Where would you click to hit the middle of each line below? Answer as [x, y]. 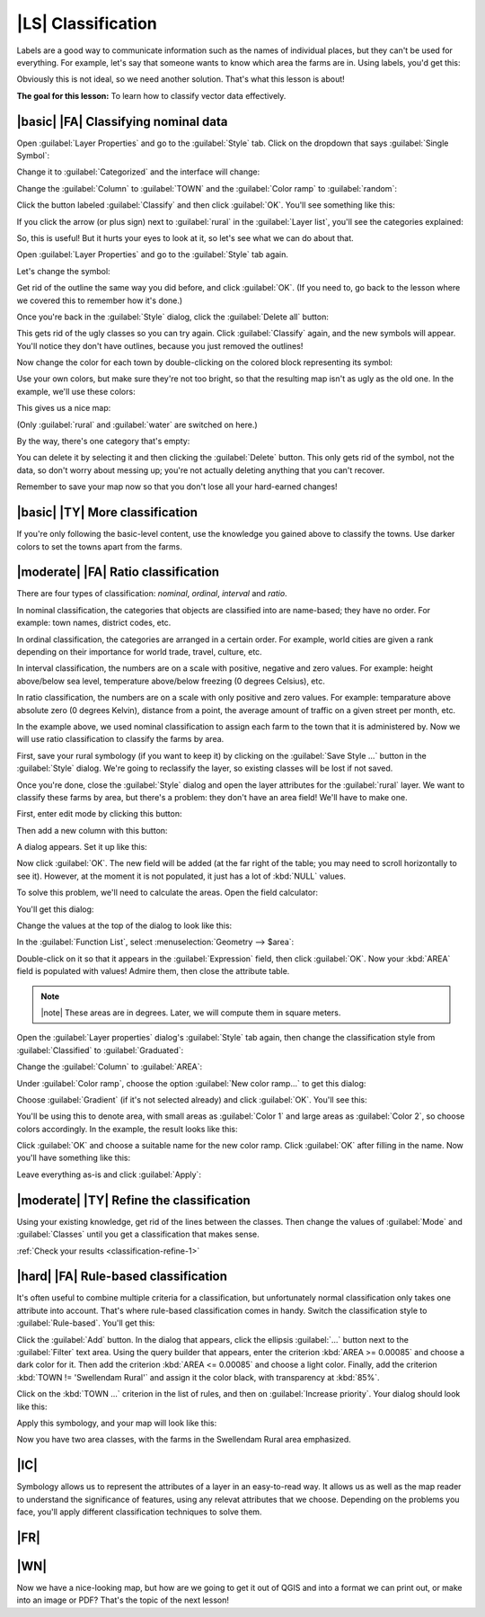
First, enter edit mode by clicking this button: [99, 814]
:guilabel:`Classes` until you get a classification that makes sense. [138, 1234]
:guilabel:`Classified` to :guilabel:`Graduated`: [100, 1050]
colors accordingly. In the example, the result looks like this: [127, 1129]
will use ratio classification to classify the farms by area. [120, 739]
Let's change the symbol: [64, 271]
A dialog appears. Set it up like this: [82, 847]
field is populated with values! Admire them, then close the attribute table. [153, 971]
